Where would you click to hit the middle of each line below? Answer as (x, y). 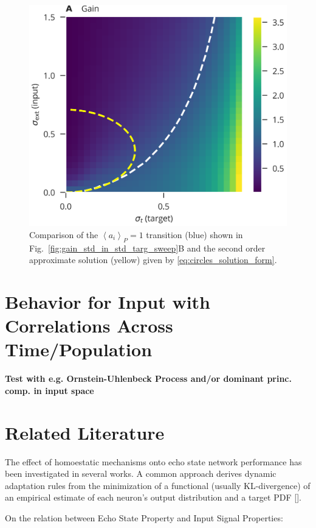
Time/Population (79, 349)
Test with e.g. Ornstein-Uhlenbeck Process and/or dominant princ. (148, 378)
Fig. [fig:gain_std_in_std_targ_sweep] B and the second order (147, 248)
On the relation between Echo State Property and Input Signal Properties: (144, 517)
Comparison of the (64, 234)
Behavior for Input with (108, 301)
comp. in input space (50, 390)
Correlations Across (89, 326)
